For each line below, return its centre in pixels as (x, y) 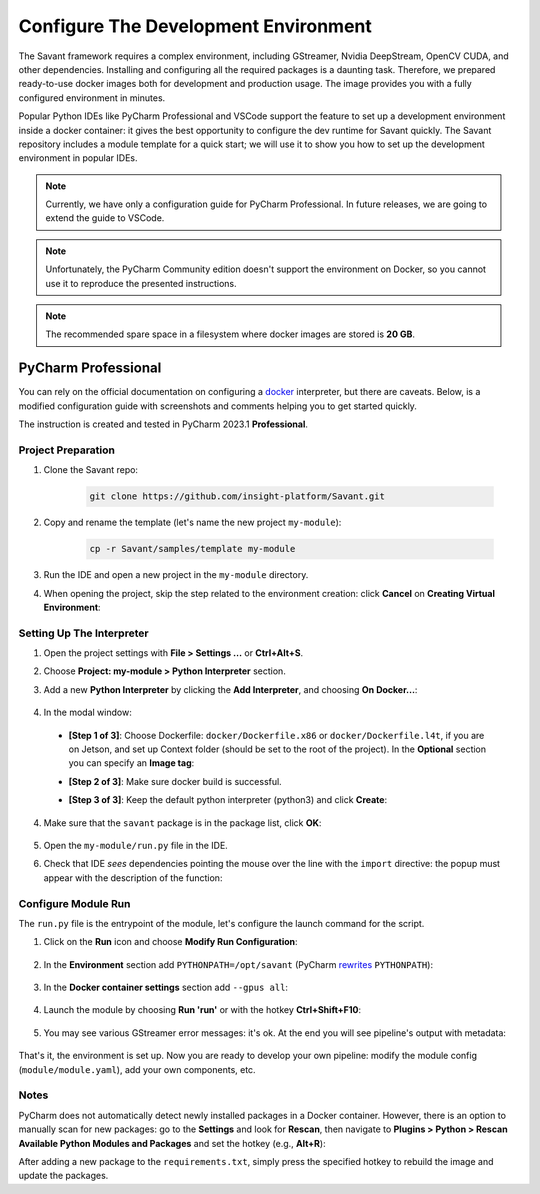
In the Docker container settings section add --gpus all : (166, 987)
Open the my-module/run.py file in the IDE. (136, 845)
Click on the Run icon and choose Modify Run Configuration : (171, 942)
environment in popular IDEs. (78, 158)
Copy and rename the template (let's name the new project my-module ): (192, 522)
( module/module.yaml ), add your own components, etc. (137, 1069)
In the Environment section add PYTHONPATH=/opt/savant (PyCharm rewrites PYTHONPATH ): (238, 964)
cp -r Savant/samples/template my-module (192, 549)
